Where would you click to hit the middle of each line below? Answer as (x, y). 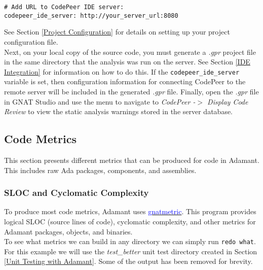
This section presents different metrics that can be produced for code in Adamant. (132, 160)
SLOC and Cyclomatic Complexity (77, 193)
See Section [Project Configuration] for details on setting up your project (117, 32)
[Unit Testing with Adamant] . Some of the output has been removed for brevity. (128, 261)
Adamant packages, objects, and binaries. (68, 231)
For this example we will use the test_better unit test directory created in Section (131, 251)
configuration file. (31, 41)
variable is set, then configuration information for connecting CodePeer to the (125, 81)
